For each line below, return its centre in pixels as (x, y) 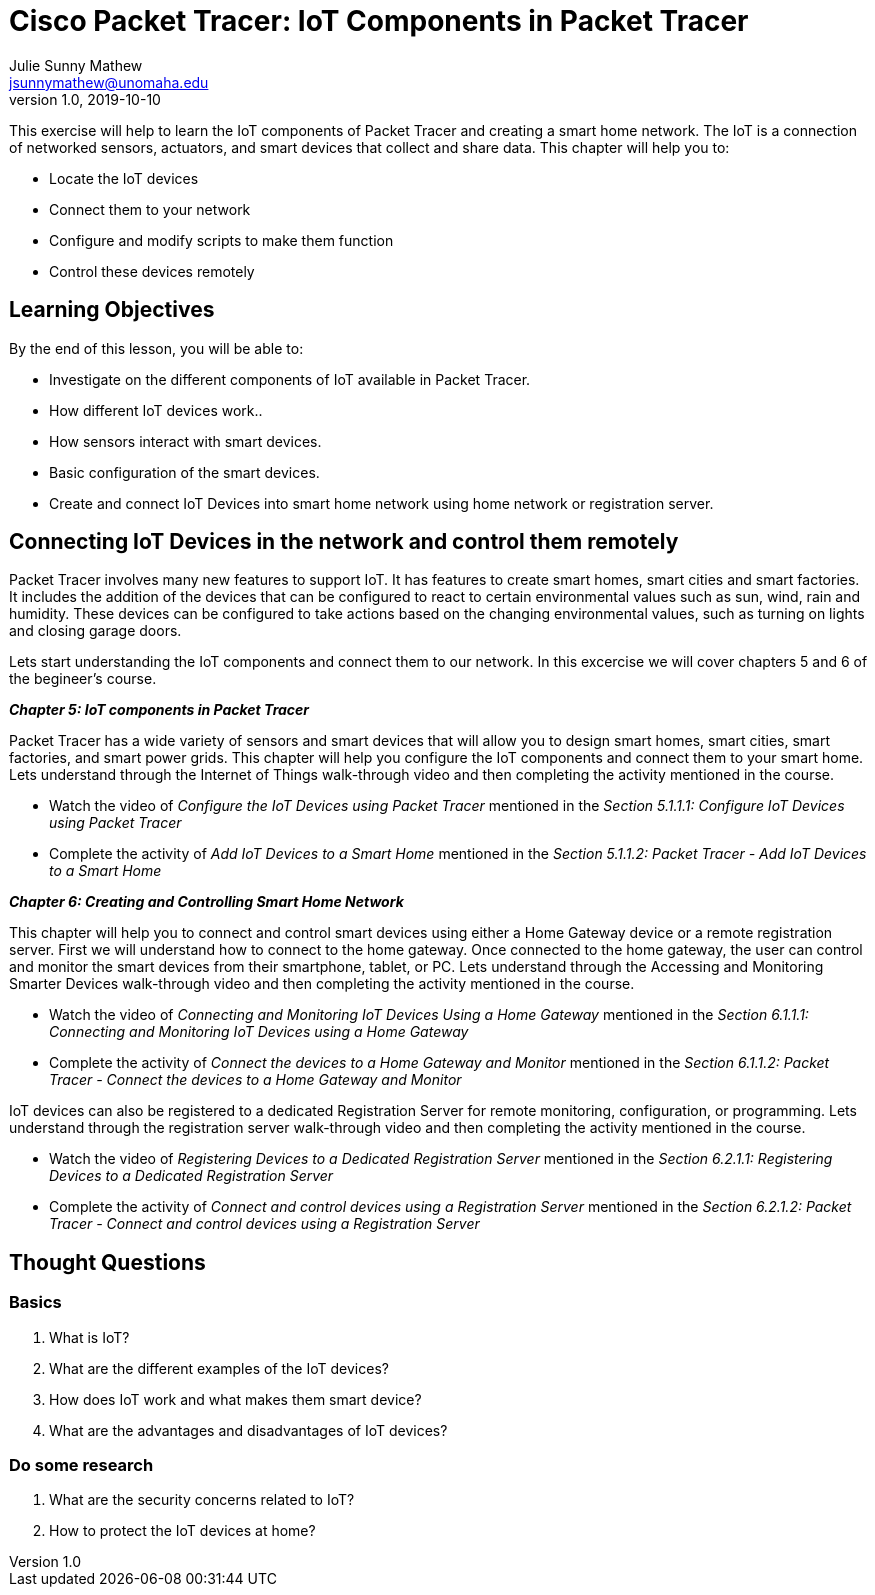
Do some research (81, 1465)
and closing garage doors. (95, 631)
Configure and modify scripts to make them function (221, 240)
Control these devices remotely (152, 271)
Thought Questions (107, 1262)
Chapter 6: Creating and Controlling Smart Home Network (206, 902)
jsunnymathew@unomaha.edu (109, 82)
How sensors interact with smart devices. (185, 441)
